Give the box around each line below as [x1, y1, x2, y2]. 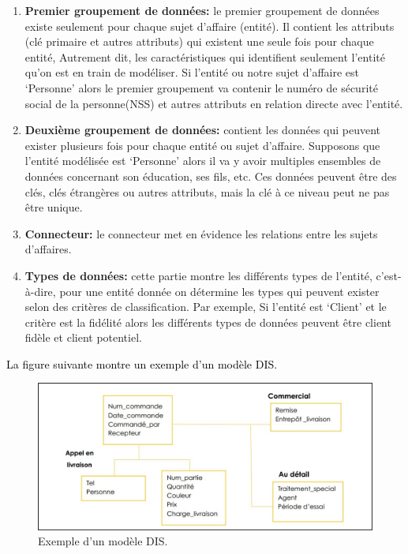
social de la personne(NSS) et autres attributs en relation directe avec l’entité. [24, 95, 403, 111]
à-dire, [24, 283, 56, 299]
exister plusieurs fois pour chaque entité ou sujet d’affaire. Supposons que [24, 137, 380, 153]
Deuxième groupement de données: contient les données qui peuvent [24, 122, 381, 138]
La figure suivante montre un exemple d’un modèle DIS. [6, 355, 278, 372]
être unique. [24, 199, 83, 215]
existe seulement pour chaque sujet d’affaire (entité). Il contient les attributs [24, 17, 395, 34]
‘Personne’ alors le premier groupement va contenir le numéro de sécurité [24, 79, 378, 95]
